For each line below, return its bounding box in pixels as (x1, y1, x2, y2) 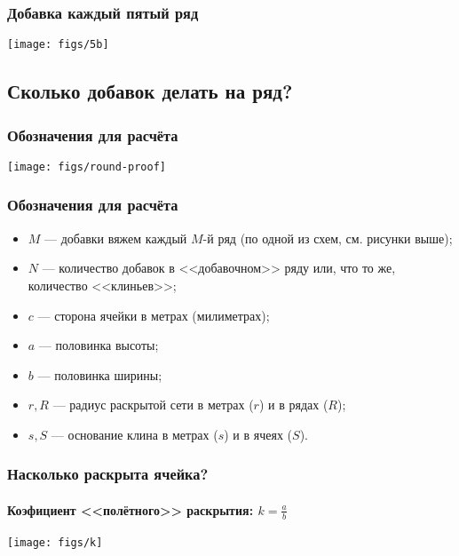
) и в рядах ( (258, 395, 328, 414)
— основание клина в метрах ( (51, 425, 218, 443)
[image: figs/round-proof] (7, 160, 166, 173)
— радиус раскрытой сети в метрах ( (52, 395, 254, 414)
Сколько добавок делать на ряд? (7, 77, 293, 105)
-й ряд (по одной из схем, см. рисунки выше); (202, 228, 453, 247)
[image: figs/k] (7, 536, 103, 550)
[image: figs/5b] (7, 38, 109, 52)
